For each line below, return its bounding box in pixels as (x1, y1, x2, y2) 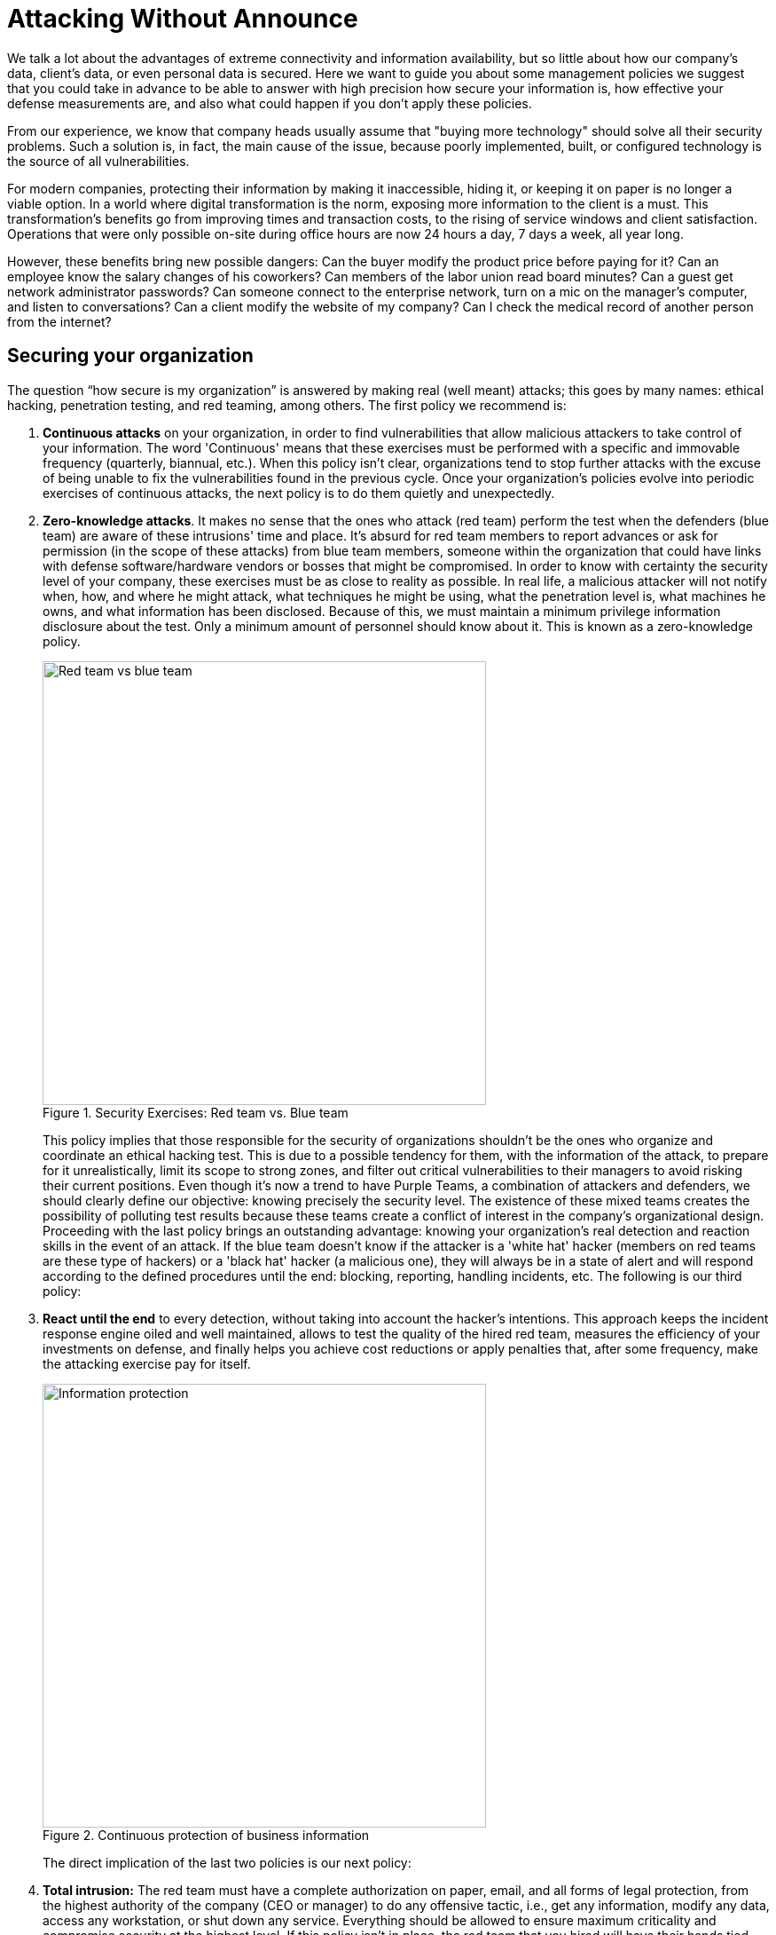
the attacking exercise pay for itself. (43, 1355, 251, 1371)
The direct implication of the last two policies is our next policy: (43, 1854, 412, 1870)
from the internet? (7, 313, 112, 329)
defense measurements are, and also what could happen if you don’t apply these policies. (7, 95, 532, 111)
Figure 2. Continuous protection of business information (43, 1827, 370, 1843)
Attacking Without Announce (7, 4, 358, 34)
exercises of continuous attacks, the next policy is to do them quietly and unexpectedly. (43, 485, 555, 501)
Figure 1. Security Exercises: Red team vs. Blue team (43, 1104, 349, 1120)
